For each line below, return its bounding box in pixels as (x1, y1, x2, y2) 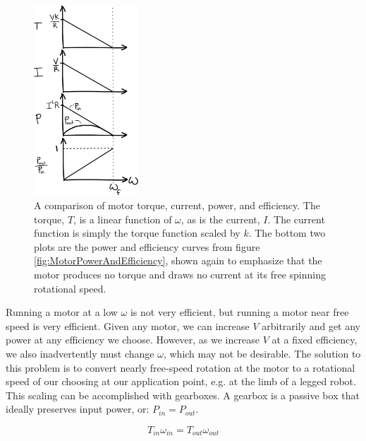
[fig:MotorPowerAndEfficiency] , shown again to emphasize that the (34, 253, 322, 268)
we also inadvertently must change (6, 346, 154, 360)
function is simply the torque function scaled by (34, 225, 240, 240)
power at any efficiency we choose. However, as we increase (6, 332, 260, 347)
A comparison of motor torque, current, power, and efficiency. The (34, 198, 320, 213)
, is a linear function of (73, 211, 172, 226)
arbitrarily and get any (262, 318, 360, 333)
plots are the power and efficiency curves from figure (34, 239, 260, 254)
